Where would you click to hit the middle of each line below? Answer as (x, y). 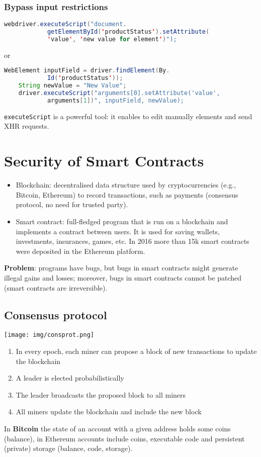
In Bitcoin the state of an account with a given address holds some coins (117, 428)
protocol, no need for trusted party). (72, 204)
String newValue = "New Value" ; (72, 86)
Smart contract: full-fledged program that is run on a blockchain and (122, 221)
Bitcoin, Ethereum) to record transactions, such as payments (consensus (127, 194)
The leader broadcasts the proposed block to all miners (101, 394)
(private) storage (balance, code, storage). (68, 448)
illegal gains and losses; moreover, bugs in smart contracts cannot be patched (123, 277)
